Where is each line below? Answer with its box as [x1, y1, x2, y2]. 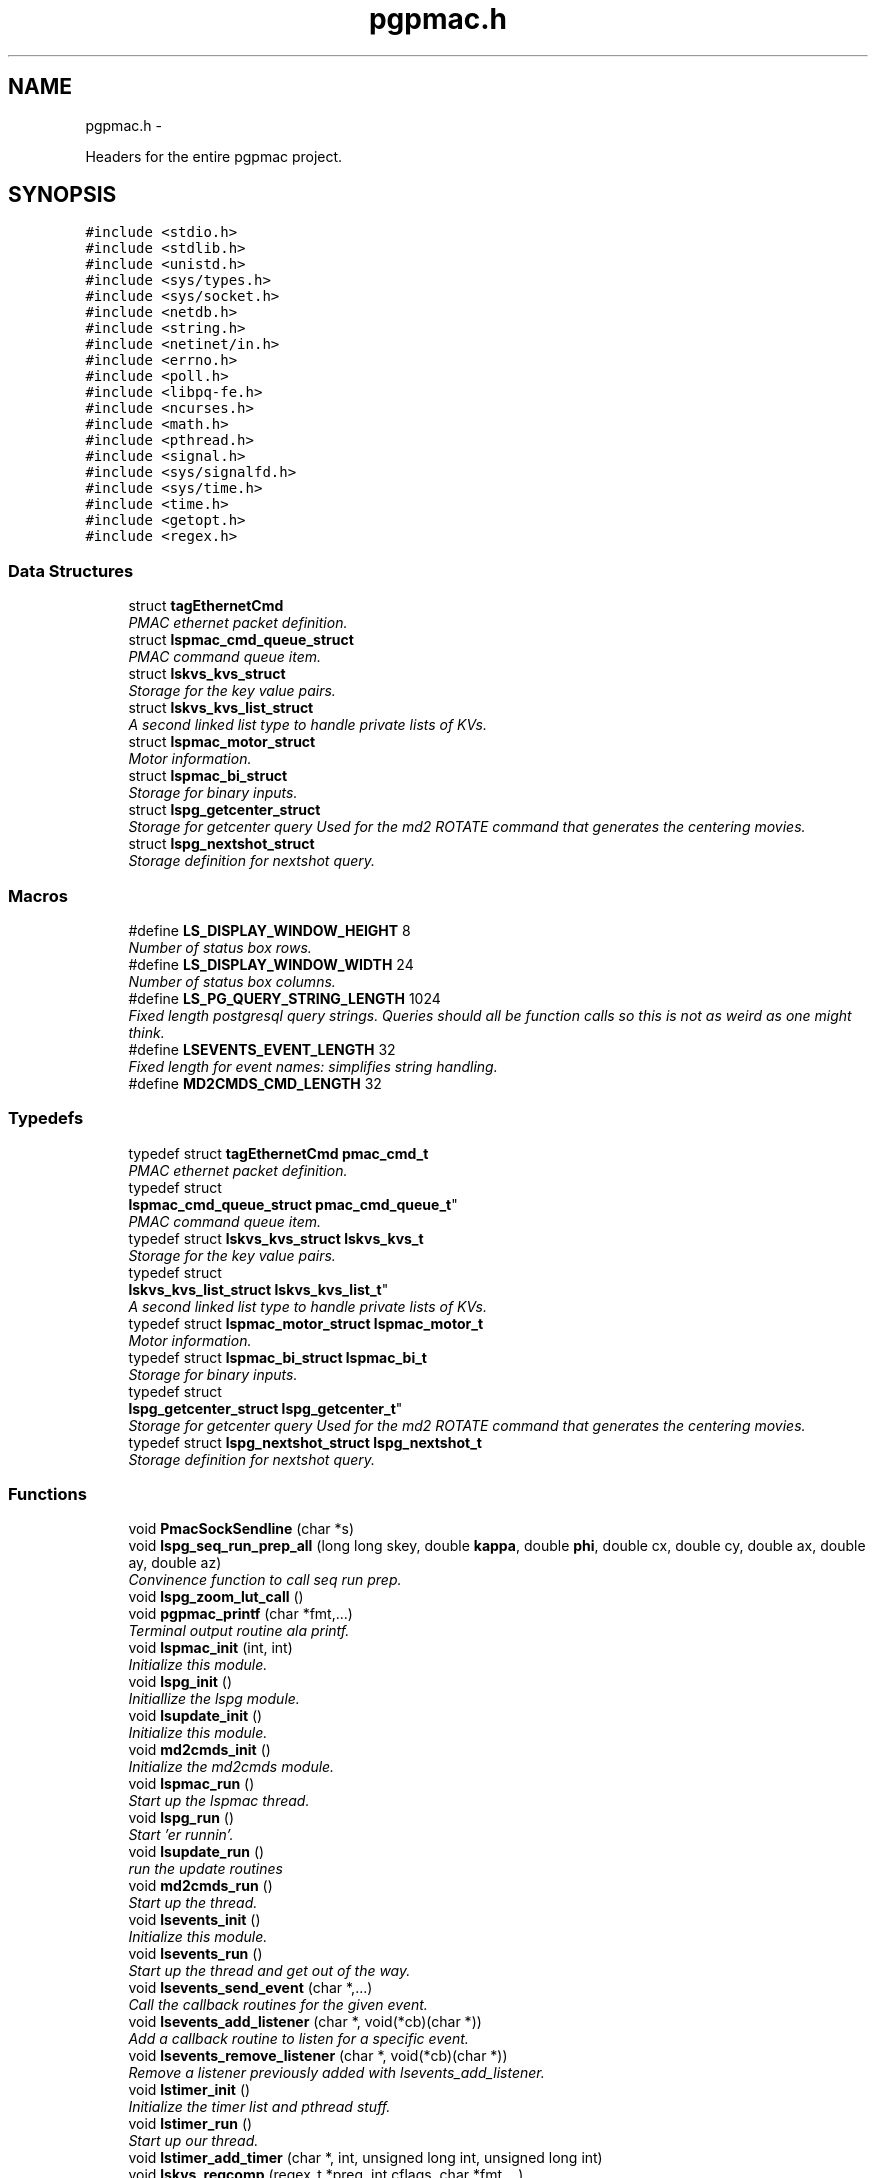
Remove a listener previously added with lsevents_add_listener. [128, 2064, 545, 2082]
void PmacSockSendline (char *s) [128, 1520, 355, 1538]
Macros [8, 885, 68, 906]
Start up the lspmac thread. [128, 1792, 310, 1810]
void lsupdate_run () [128, 1843, 265, 1861]
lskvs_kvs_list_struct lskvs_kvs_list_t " [128, 1280, 389, 1298]
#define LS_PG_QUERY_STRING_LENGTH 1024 [128, 989, 441, 1007]
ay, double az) [128, 1554, 222, 1572]
